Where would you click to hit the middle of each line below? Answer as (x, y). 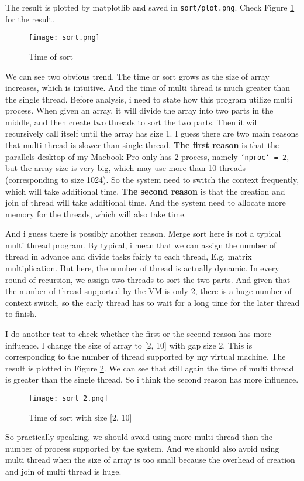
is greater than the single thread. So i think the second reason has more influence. (152, 379)
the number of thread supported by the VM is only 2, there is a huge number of (149, 291)
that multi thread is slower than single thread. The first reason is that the (142, 145)
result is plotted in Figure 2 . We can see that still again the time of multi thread (150, 368)
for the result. (30, 18)
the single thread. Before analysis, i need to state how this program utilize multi (149, 99)
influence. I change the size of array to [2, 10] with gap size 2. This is (129, 345)
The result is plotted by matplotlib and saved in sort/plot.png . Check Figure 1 (150, 7)
